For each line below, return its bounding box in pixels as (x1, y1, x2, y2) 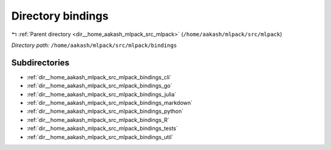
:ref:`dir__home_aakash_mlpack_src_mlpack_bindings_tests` (26, 125, 178, 132)
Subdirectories (11, 57, 70, 68)
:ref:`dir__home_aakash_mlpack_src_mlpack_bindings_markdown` (26, 99, 193, 107)
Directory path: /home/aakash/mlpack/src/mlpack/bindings (11, 41, 177, 49)
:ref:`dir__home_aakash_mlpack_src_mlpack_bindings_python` (26, 107, 184, 115)
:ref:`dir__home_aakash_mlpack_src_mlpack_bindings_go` (26, 82, 173, 90)
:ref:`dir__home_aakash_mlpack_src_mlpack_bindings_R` (26, 116, 170, 123)
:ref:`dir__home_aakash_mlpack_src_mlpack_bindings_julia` (26, 90, 177, 98)
